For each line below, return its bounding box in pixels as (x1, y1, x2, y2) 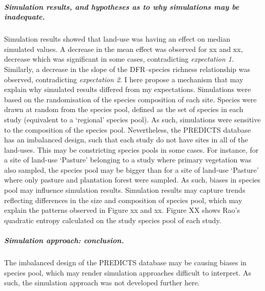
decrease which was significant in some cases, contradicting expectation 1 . (4, 53, 234, 64)
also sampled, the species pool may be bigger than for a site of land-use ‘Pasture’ (4, 164, 259, 175)
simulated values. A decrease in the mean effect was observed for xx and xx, (4, 43, 243, 54)
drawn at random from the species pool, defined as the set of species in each (4, 104, 243, 115)
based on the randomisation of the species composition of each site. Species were (4, 94, 257, 104)
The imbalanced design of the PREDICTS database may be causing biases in (4, 257, 247, 267)
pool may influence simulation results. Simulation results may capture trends (4, 185, 246, 195)
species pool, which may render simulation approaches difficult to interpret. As (4, 267, 252, 278)
